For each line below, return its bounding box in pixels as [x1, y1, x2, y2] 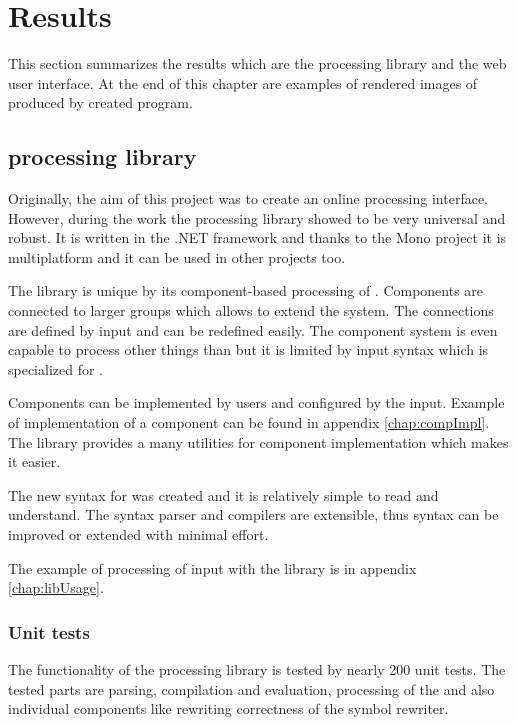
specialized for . [8, 358, 104, 379]
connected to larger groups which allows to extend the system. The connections [8, 300, 494, 321]
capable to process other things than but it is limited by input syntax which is [8, 339, 489, 360]
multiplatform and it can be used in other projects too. [8, 246, 346, 267]
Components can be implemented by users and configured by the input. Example [8, 392, 505, 413]
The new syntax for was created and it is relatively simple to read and [8, 484, 439, 505]
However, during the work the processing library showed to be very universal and [8, 207, 506, 228]
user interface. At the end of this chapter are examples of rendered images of [8, 72, 478, 93]
